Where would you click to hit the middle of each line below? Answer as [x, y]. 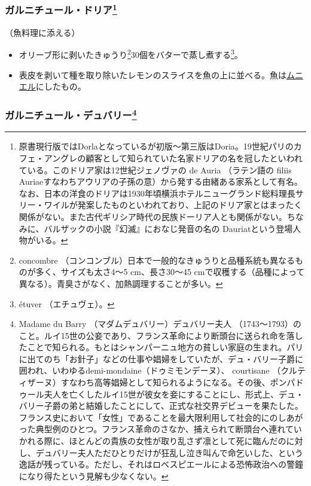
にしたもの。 [61, 86]
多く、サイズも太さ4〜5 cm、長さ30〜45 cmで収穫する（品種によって [170, 272]
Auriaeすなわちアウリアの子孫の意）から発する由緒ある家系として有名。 [161, 181]
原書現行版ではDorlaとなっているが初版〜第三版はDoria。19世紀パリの [156, 146]
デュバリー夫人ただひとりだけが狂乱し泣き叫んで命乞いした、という [169, 452]
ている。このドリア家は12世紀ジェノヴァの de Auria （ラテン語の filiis [155, 169]
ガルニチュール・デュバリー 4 [71, 114]
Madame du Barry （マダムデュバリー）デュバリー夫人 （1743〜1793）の [160, 324]
